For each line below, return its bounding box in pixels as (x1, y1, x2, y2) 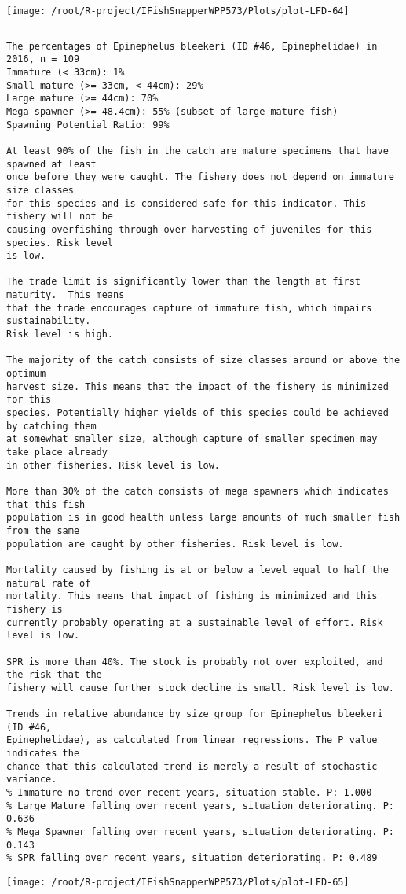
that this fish (6, 499, 86, 510)
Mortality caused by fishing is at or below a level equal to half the (6, 564, 389, 576)
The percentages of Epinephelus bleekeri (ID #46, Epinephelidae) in (6, 40, 378, 52)
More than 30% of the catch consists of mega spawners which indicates (6, 485, 389, 497)
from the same (6, 524, 80, 536)
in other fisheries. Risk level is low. (6, 459, 221, 471)
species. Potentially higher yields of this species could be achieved (6, 407, 389, 419)
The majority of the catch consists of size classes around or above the (6, 355, 401, 366)
